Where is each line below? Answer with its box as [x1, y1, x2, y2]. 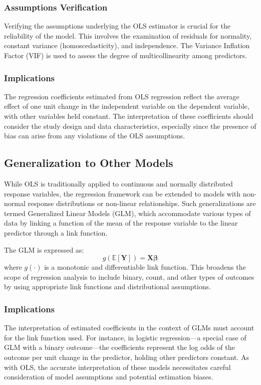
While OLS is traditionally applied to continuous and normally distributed [4, 178, 233, 188]
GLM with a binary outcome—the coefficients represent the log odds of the [4, 342, 235, 352]
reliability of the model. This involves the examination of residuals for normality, [4, 30, 252, 41]
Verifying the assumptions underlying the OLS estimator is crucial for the [4, 21, 230, 31]
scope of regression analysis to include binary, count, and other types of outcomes [4, 271, 254, 282]
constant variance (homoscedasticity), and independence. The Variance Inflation [4, 40, 250, 51]
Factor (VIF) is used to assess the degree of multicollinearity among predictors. [4, 50, 247, 60]
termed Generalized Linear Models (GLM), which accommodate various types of [4, 208, 251, 218]
